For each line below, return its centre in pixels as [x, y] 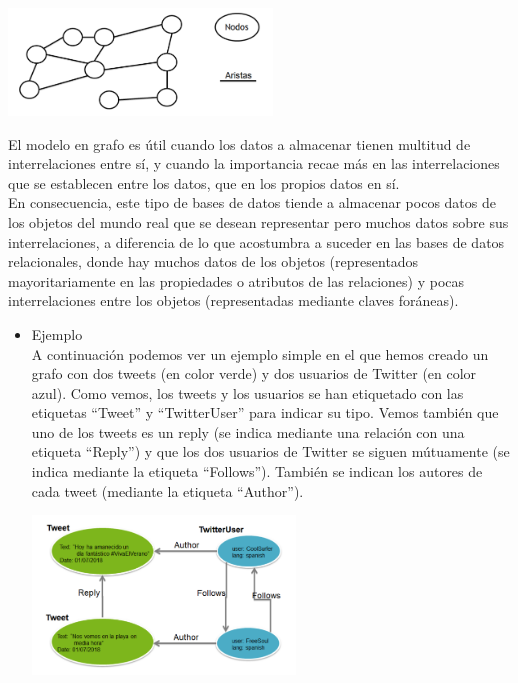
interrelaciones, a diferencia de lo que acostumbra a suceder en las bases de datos [256, 241]
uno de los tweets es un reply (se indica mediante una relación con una [248, 431]
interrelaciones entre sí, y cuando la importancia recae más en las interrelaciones [254, 163]
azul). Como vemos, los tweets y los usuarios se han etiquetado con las [247, 392]
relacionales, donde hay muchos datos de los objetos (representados [213, 261]
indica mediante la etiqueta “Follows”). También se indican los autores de [257, 471]
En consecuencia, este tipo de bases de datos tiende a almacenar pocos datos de [252, 202]
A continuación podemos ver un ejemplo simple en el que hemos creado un [260, 353]
